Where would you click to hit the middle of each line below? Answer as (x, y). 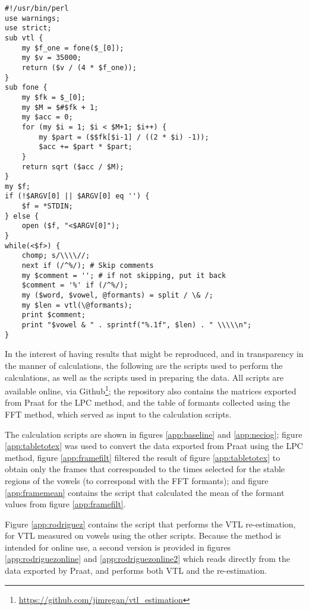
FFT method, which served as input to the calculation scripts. (118, 414)
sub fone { (26, 88)
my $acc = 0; (47, 117)
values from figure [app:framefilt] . (65, 504)
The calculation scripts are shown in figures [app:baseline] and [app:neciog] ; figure (154, 434)
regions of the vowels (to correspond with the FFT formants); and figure (137, 480)
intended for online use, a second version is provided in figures (118, 547)
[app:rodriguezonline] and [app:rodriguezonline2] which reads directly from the (147, 559)
